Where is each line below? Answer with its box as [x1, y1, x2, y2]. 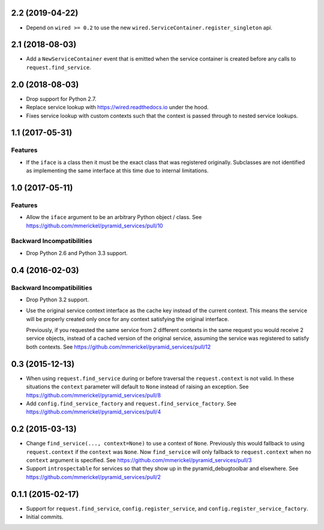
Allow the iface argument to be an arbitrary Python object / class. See [26, 214, 202, 221]
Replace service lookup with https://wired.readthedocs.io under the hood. [26, 104, 209, 111]
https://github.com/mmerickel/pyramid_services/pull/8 [26, 391, 161, 399]
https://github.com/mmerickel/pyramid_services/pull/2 [26, 473, 161, 480]
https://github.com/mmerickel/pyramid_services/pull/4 [26, 408, 161, 415]
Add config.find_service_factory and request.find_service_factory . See [26, 400, 237, 407]
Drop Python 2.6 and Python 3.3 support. [26, 249, 128, 256]
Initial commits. [26, 513, 64, 520]
